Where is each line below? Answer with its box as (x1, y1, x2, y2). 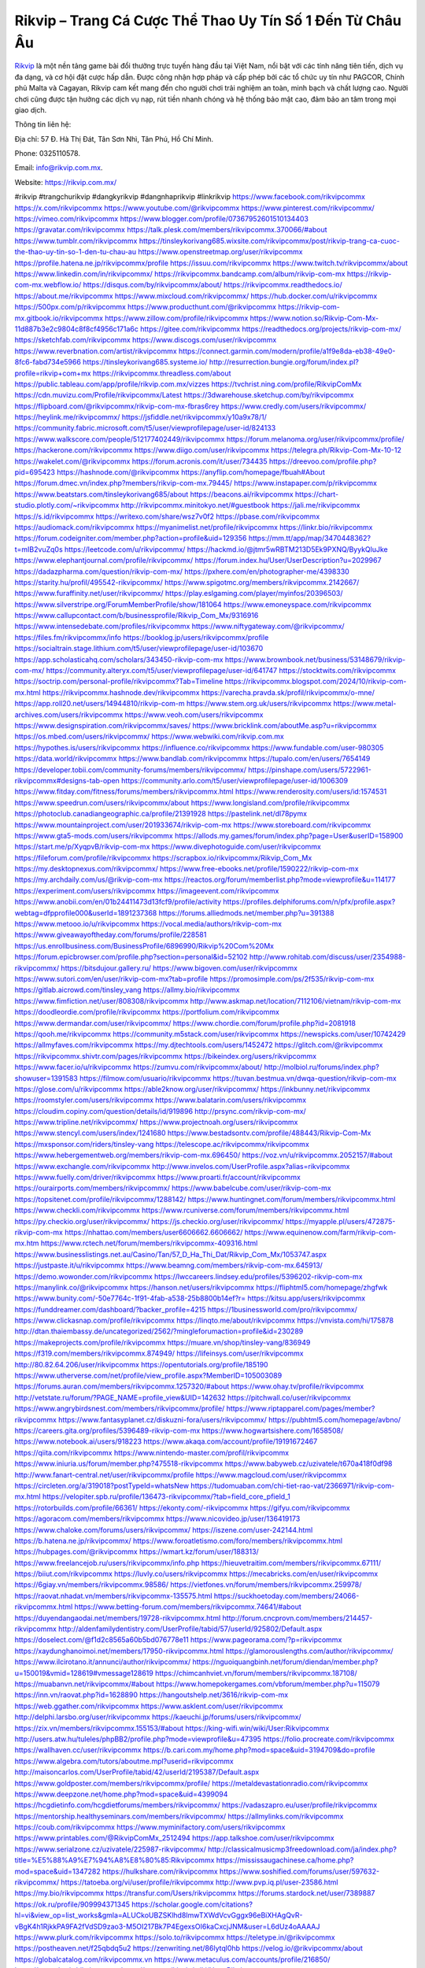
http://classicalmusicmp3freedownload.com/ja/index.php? (207, 1844, 397, 1854)
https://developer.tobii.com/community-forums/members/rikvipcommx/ (14, 764, 247, 775)
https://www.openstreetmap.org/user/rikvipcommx (138, 247, 303, 257)
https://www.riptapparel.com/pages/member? (226, 1404, 375, 1413)
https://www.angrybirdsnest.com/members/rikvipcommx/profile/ (14, 1404, 225, 1413)
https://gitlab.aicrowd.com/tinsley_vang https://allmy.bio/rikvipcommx (14, 985, 240, 995)
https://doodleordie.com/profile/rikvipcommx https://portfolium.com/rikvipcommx (14, 1008, 279, 1017)
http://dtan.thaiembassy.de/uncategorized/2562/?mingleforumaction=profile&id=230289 (14, 1326, 304, 1336)
